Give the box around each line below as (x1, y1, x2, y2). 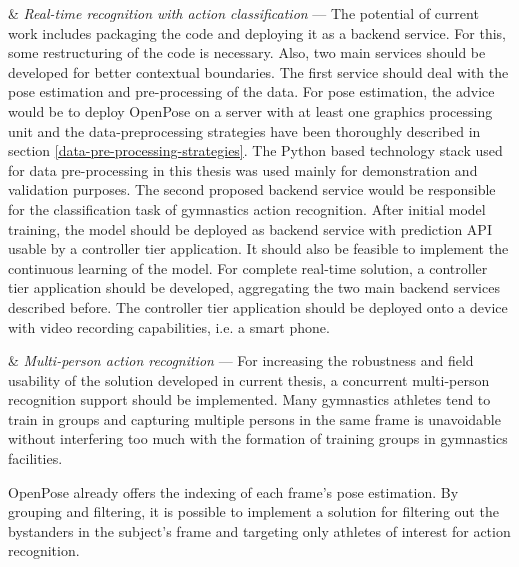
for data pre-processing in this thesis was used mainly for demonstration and (8, 159, 478, 180)
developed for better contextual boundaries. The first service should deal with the (8, 61, 509, 82)
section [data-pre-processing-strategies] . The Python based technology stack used (8, 140, 503, 161)
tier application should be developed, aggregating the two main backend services (8, 277, 500, 298)
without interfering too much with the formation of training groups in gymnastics (8, 428, 508, 449)
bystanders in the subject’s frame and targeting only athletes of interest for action (8, 520, 511, 541)
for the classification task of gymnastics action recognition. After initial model (8, 198, 486, 219)
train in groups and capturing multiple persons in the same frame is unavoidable (8, 408, 501, 429)
